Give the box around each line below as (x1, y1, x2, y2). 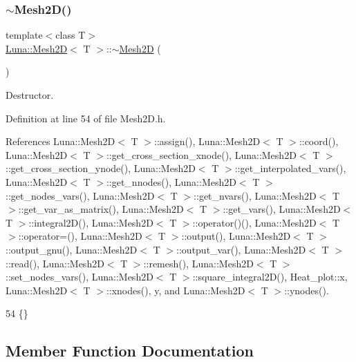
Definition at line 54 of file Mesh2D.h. (6, 111, 166, 125)
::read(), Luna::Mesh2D (6, 256, 104, 270)
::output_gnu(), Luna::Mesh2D (6, 242, 138, 256)
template (6, 28, 43, 42)
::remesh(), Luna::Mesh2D (143, 256, 254, 270)
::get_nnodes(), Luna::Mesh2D (106, 174, 236, 189)
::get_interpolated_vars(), (234, 161, 346, 175)
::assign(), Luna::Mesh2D (154, 134, 261, 149)
